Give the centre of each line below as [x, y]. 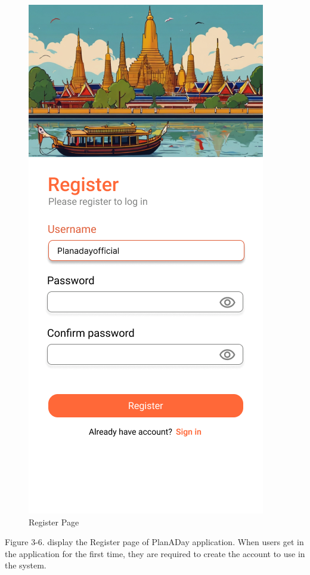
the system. [26, 565]
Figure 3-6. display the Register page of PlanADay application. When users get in [154, 542]
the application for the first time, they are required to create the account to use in [155, 553]
